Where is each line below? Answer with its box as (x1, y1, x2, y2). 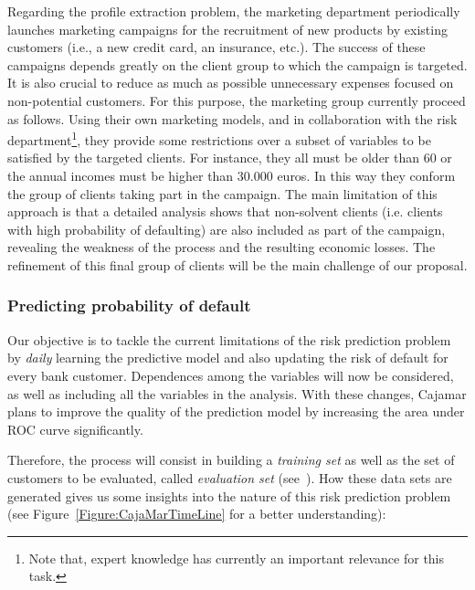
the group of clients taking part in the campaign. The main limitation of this (7, 184, 438, 203)
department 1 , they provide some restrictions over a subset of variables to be (7, 128, 431, 149)
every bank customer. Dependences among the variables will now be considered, (7, 365, 454, 385)
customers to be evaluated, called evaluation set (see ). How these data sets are (7, 468, 452, 487)
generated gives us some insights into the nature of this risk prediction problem (7, 486, 451, 505)
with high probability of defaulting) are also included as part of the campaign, (7, 219, 446, 238)
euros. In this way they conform (277, 166, 456, 184)
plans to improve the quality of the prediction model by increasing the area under (7, 402, 465, 421)
